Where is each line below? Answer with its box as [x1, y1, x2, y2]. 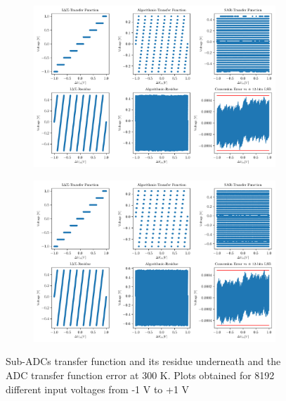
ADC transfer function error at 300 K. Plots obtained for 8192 [6, 368, 275, 382]
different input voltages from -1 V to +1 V [6, 381, 190, 396]
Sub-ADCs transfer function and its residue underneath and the [6, 354, 281, 369]
